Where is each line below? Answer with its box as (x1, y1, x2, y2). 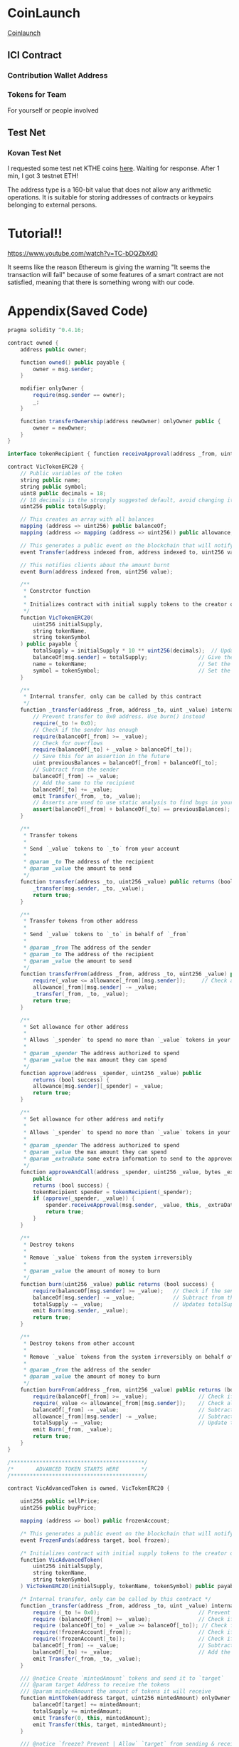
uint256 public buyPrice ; (20, 1505, 97, 1512)
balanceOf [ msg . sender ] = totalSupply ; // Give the (33, 654, 234, 661)
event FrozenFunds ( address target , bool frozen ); (20, 1537, 171, 1544)
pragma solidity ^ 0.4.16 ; (7, 326, 84, 334)
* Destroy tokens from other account (23, 1339, 135, 1347)
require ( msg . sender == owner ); (33, 392, 126, 399)
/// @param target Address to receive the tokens (20, 1681, 171, 1689)
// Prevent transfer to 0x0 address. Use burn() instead (33, 713, 205, 720)
